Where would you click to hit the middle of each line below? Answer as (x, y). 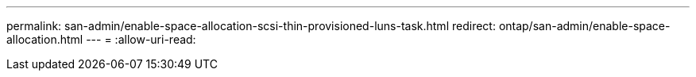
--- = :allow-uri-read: (141, 39)
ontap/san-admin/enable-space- (584, 26)
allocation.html (45, 39)
